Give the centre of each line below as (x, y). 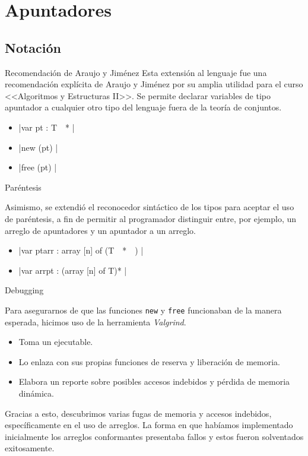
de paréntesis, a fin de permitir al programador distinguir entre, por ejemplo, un (151, 218)
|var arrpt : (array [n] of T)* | (73, 270)
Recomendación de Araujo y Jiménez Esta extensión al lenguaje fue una (136, 72)
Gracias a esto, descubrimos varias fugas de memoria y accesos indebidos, (138, 413)
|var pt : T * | (47, 127)
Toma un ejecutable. (56, 342)
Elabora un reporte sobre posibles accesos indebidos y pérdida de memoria (154, 381)
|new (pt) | (38, 147)
